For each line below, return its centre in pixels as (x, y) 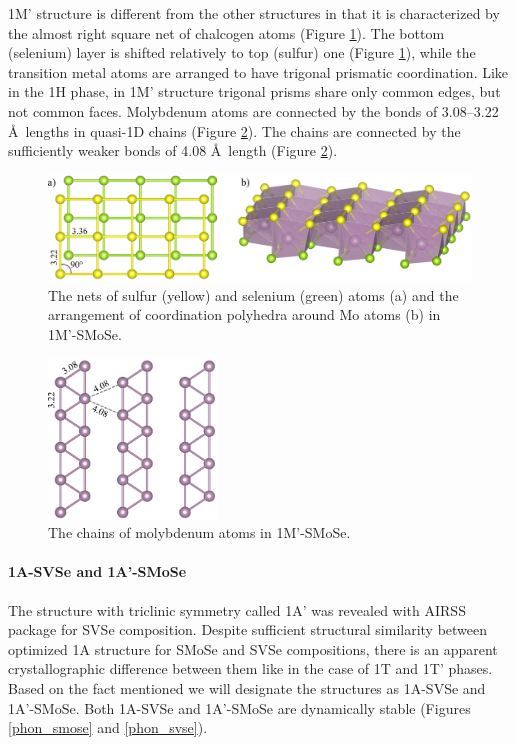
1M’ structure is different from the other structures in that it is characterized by (254, 13)
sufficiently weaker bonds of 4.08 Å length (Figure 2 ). (173, 150)
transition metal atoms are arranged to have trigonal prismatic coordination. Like (258, 71)
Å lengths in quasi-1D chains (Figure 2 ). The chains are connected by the (234, 130)
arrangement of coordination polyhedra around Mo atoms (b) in (244, 314)
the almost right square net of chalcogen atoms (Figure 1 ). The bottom (226, 32)
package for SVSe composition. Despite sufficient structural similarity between (248, 629)
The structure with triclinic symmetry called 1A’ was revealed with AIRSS (237, 609)
